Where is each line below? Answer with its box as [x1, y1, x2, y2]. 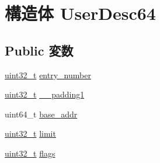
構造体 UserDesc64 [5, 1, 156, 25]
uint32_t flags [5, 147, 55, 159]
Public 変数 [5, 41, 74, 59]
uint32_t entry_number [5, 68, 91, 81]
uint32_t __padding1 [5, 88, 85, 100]
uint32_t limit [5, 127, 56, 140]
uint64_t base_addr [5, 107, 78, 120]
